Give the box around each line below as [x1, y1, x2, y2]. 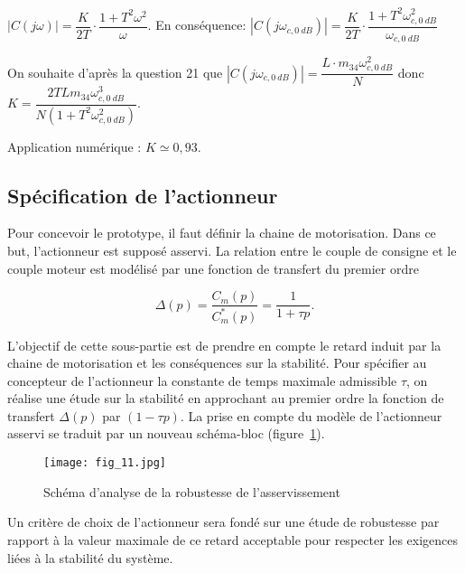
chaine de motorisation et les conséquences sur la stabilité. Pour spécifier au [7, 353, 427, 372]
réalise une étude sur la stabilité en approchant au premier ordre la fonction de [7, 389, 444, 408]
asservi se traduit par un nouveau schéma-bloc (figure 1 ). [7, 424, 325, 443]
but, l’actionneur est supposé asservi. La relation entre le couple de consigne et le [7, 240, 457, 259]
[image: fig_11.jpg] [43, 456, 167, 470]
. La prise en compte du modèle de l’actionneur [180, 406, 442, 425]
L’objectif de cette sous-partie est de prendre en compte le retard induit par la [7, 335, 442, 354]
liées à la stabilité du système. [7, 548, 173, 567]
